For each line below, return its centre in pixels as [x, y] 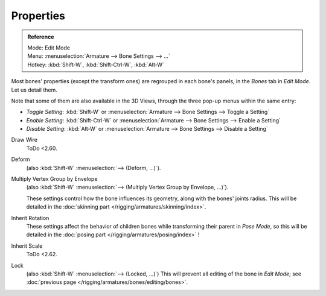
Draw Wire [24, 140]
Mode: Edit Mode [49, 48]
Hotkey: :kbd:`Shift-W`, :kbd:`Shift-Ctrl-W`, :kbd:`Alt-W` [96, 65]
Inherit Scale [27, 246]
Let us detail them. [34, 90]
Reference [41, 37]
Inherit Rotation [30, 218]
